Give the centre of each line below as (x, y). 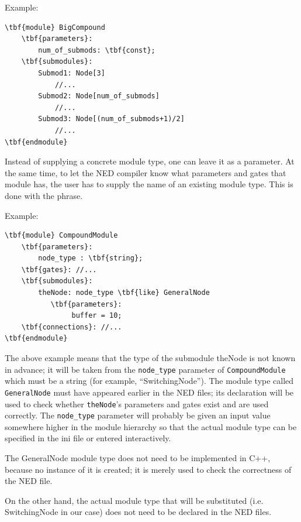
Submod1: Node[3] (72, 73)
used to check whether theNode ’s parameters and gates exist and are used (137, 403)
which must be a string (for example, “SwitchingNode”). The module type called (149, 381)
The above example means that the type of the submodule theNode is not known (150, 358)
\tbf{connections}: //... (72, 327)
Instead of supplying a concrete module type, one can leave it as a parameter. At (150, 161)
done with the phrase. (44, 195)
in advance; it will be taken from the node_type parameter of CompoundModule (145, 369)
